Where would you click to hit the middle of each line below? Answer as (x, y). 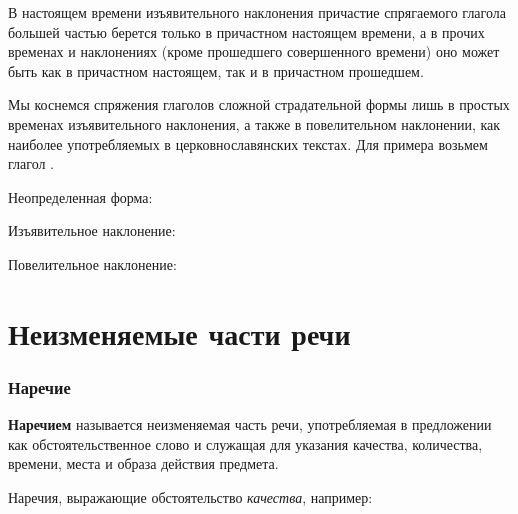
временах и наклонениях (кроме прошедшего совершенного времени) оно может (254, 51)
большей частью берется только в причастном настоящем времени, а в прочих (246, 31)
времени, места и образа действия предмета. (143, 463)
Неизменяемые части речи (179, 332)
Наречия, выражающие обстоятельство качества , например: (190, 496)
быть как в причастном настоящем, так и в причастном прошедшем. (216, 70)
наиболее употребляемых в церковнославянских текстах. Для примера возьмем (248, 143)
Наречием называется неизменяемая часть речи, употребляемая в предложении (250, 424)
